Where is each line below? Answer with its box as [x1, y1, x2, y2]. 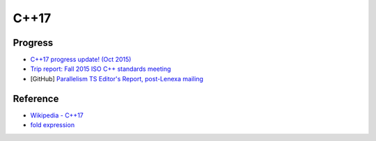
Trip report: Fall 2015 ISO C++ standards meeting [30, 65, 171, 73]
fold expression [30, 121, 75, 129]
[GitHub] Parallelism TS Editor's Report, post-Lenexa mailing [30, 74, 203, 83]
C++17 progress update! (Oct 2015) [30, 56, 132, 64]
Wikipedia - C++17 [30, 111, 84, 119]
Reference [13, 92, 59, 104]
